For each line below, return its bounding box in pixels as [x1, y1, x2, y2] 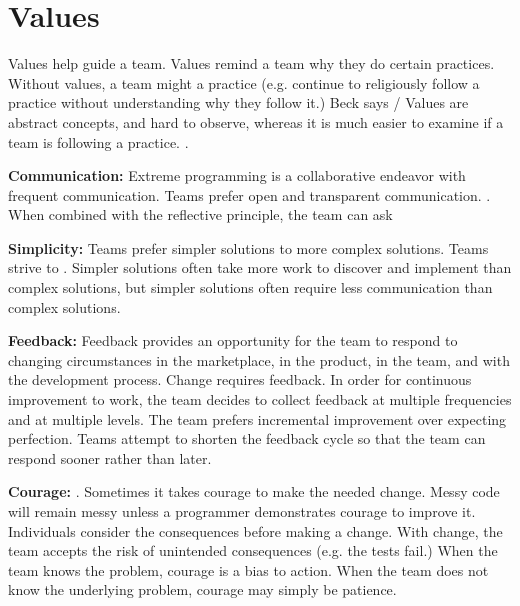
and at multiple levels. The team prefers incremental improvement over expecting [8, 408, 507, 429]
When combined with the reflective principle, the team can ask [8, 204, 393, 225]
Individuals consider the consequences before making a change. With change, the [8, 520, 503, 541]
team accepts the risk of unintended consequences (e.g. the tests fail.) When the [8, 540, 498, 561]
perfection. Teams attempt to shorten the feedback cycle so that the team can [8, 428, 486, 449]
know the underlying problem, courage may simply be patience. [8, 579, 397, 600]
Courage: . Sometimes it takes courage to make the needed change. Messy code [8, 481, 500, 502]
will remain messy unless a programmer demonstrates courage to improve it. [8, 501, 476, 521]
